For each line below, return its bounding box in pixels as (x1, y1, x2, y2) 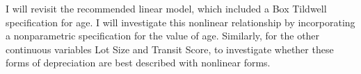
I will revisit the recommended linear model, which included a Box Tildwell (6, 1, 327, 15)
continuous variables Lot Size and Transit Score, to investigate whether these (6, 41, 334, 56)
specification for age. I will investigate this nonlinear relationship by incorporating (6, 15, 355, 29)
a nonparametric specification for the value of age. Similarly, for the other (6, 28, 320, 43)
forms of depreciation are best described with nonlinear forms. (6, 55, 271, 70)
